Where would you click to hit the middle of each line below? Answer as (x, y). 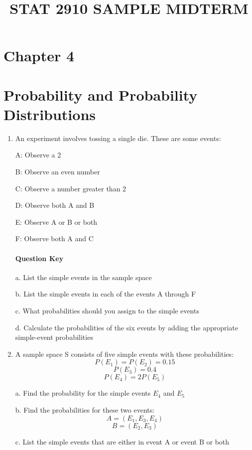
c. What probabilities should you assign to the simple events (107, 311)
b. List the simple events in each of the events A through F (106, 294)
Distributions (50, 114)
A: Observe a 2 (38, 155)
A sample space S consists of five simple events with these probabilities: (124, 354)
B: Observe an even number (58, 172)
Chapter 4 (39, 56)
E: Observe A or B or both (56, 222)
